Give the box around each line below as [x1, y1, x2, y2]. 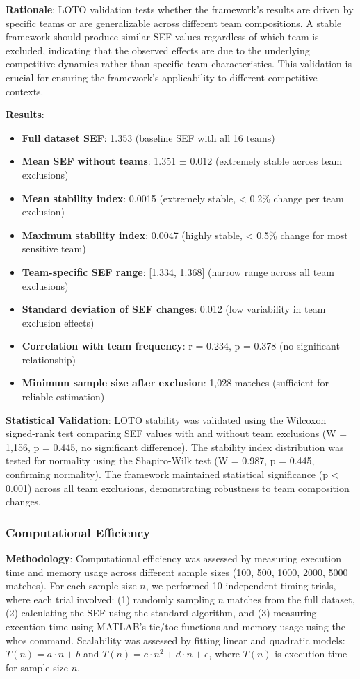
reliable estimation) [22, 389, 105, 404]
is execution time [275, 646, 347, 661]
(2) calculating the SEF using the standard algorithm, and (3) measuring [6, 605, 317, 620]
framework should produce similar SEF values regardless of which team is [6, 29, 319, 44]
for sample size [6, 660, 69, 674]
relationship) [22, 352, 76, 366]
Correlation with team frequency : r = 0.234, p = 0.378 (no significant [22, 338, 340, 353]
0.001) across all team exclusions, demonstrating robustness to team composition [6, 480, 350, 495]
